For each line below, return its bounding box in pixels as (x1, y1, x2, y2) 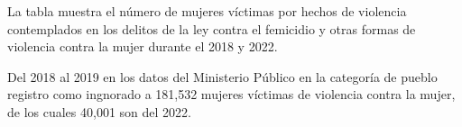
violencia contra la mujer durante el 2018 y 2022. (7, 37, 278, 56)
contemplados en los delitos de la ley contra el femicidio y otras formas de (7, 19, 416, 38)
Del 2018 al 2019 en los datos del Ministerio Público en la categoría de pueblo (7, 67, 438, 86)
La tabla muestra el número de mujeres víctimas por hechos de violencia (7, 2, 407, 20)
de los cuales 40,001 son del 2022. (7, 102, 191, 121)
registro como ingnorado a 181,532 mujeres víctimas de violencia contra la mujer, (7, 85, 456, 104)
